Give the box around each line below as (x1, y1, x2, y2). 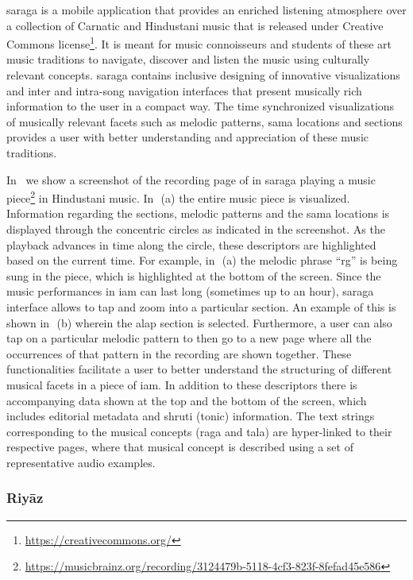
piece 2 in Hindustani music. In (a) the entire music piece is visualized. (6, 188, 350, 206)
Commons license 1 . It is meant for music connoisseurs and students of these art (6, 33, 392, 52)
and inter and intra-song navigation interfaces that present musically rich (6, 82, 362, 99)
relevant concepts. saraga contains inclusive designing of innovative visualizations (6, 67, 400, 83)
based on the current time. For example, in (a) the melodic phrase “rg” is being (6, 252, 398, 269)
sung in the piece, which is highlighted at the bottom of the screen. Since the (6, 267, 381, 284)
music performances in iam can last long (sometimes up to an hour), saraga (6, 283, 374, 300)
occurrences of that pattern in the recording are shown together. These (6, 345, 352, 362)
